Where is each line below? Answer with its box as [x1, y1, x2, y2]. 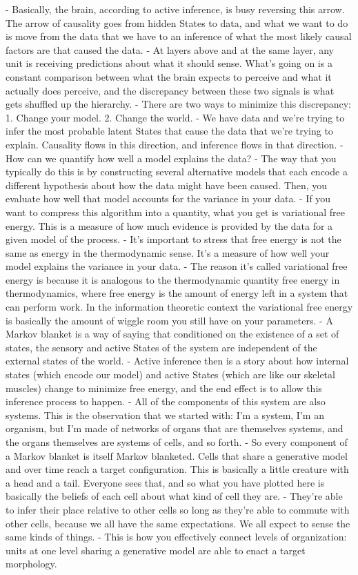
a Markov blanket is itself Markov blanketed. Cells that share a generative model [6, 448, 348, 462]
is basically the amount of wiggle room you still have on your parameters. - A [6, 313, 333, 327]
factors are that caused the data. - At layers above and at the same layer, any [6, 42, 335, 57]
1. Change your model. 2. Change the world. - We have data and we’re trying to [6, 110, 345, 124]
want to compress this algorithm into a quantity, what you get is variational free [6, 204, 346, 219]
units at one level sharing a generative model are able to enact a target [6, 543, 306, 557]
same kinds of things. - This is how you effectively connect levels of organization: [6, 529, 347, 544]
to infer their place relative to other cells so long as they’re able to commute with [6, 502, 350, 516]
